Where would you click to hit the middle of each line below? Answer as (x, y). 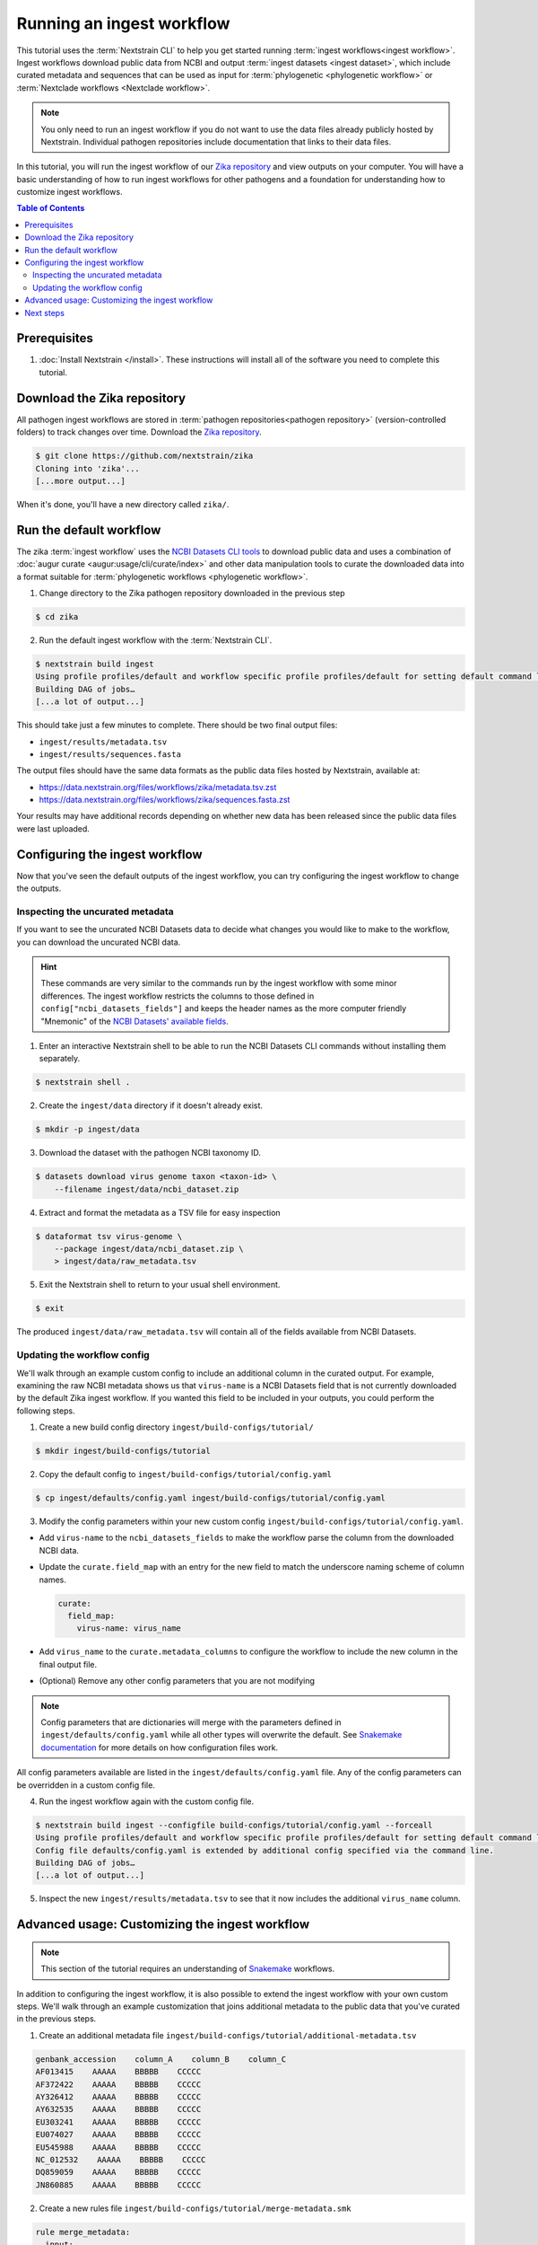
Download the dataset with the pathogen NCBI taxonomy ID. (150, 1153)
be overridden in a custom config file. (86, 1785)
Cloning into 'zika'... (88, 468)
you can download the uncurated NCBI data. (99, 942)
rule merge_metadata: (83, 2232)
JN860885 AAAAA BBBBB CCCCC (118, 2185)
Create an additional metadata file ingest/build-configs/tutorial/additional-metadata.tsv (228, 2035)
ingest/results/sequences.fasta (110, 754)
